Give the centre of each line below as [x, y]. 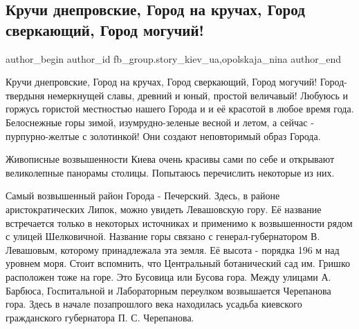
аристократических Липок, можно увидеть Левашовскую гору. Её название [164, 209]
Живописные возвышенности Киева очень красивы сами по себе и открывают [170, 159]
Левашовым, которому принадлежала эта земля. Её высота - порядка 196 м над [173, 249]
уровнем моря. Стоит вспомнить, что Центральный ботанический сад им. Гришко [178, 263]
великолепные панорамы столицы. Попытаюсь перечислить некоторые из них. [170, 172]
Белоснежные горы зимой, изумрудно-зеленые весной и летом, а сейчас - [160, 122]
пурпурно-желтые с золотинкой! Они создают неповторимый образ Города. [163, 136]
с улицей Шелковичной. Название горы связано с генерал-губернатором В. [163, 236]
